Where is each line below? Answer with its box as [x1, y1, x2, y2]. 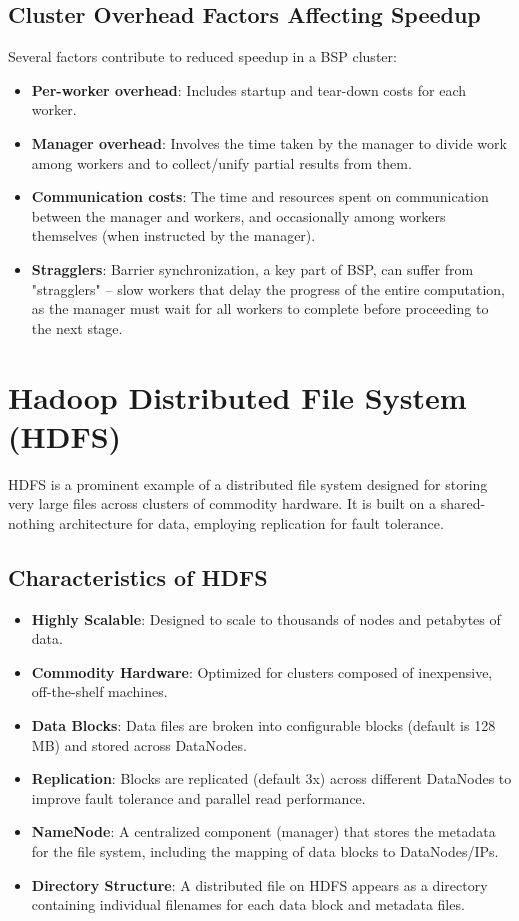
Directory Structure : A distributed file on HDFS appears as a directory [31, 874, 488, 895]
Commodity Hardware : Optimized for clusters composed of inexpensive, [31, 661, 493, 682]
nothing [8, 512, 55, 533]
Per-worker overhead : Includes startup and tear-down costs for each [31, 79, 466, 100]
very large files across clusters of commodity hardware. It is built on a [8, 493, 437, 514]
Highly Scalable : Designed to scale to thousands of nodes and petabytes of [31, 608, 501, 629]
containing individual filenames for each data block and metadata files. [31, 894, 465, 915]
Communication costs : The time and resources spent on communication [31, 186, 489, 207]
